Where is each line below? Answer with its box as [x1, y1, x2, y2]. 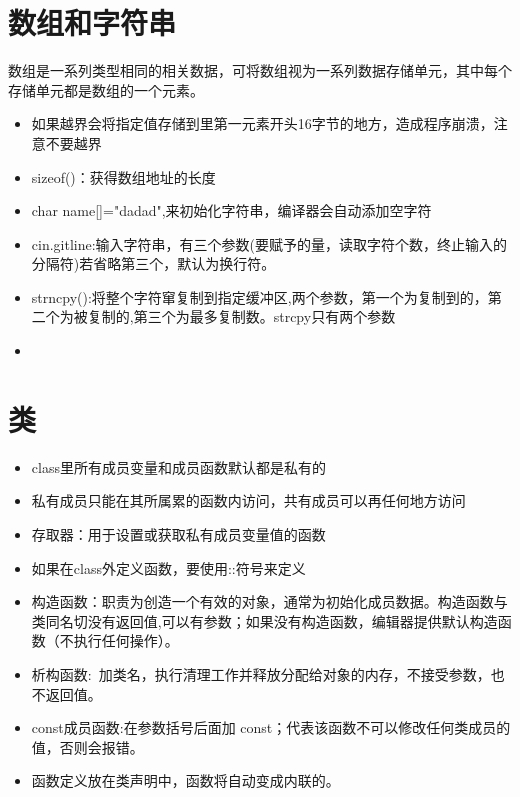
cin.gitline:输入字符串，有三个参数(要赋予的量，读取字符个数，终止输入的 [31, 233, 508, 254]
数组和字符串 [8, 2, 177, 43]
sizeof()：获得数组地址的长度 [31, 166, 216, 187]
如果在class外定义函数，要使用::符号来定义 [31, 557, 306, 578]
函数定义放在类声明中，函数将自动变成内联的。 [31, 770, 340, 791]
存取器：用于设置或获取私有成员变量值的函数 [31, 523, 326, 544]
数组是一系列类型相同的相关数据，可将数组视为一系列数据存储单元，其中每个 [8, 60, 512, 81]
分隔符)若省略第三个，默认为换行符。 [31, 253, 276, 274]
